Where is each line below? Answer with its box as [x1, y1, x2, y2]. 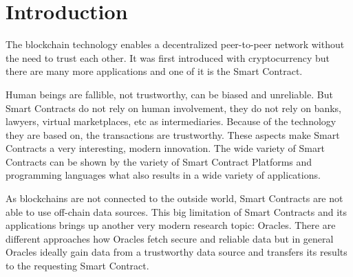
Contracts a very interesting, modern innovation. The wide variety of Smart [6, 141, 325, 155]
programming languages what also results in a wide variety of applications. [6, 168, 321, 182]
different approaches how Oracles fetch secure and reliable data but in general [6, 231, 334, 245]
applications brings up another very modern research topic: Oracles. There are [6, 218, 336, 232]
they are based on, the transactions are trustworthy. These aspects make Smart [6, 127, 340, 142]
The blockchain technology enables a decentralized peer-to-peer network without [6, 37, 345, 52]
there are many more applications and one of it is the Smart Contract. [6, 64, 303, 78]
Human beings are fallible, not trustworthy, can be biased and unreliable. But [6, 87, 333, 101]
